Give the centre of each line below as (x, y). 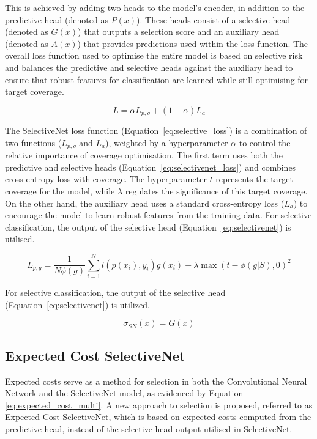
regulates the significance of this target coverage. (216, 191)
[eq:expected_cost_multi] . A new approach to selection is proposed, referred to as (159, 404)
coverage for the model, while (60, 191)
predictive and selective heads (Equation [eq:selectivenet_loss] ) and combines (151, 167)
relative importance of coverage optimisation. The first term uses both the (144, 155)
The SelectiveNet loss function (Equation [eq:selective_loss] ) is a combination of (156, 131)
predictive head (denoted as (57, 19)
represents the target (254, 179)
